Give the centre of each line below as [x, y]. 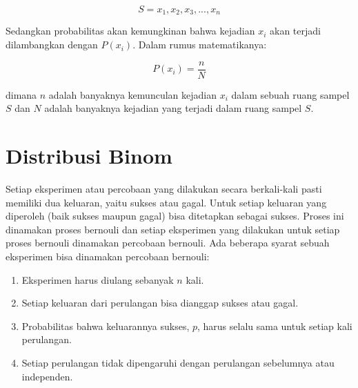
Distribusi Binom [89, 156]
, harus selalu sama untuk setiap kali [275, 326]
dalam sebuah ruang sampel [290, 94]
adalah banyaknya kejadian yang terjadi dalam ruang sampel [173, 108]
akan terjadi [295, 31]
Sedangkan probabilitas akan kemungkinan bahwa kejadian [130, 31]
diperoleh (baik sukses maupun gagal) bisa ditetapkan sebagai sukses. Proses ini [175, 216]
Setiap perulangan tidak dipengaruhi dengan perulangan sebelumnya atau [178, 362]
